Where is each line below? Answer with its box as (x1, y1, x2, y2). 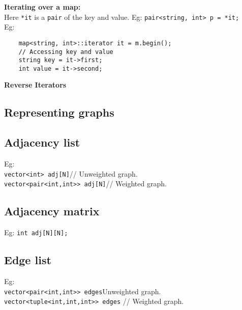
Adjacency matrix (4, 203, 100, 219)
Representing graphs (4, 104, 114, 120)
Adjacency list (4, 134, 80, 150)
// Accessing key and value (18, 48, 113, 55)
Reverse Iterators (4, 79, 67, 90)
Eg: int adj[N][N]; (4, 227, 68, 238)
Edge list (4, 252, 51, 268)
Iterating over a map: (4, 2, 81, 12)
